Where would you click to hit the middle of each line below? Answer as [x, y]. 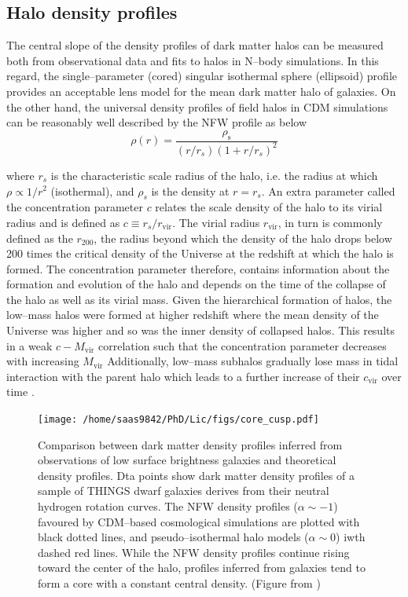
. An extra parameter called [328, 190]
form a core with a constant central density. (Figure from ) [179, 583]
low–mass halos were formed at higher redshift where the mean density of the [193, 315]
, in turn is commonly [330, 222]
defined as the [40, 238]
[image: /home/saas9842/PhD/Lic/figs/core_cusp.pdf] [178, 420]
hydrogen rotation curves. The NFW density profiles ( [168, 506]
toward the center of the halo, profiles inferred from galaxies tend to [202, 568]
